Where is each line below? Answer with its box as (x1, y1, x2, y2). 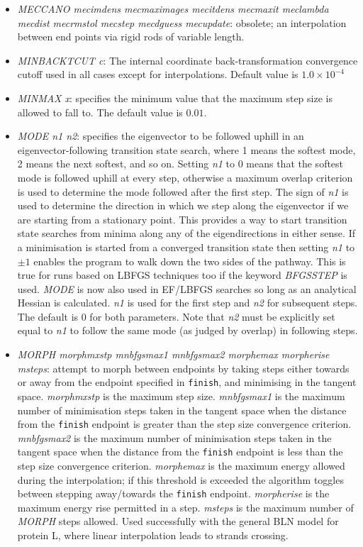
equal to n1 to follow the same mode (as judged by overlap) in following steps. (17, 323, 358, 338)
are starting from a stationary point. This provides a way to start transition (17, 211, 347, 226)
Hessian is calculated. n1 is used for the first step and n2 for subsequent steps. (17, 295, 358, 310)
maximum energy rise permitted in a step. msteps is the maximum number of (17, 499, 354, 514)
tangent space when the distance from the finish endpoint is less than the (17, 444, 343, 459)
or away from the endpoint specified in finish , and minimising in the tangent (17, 375, 357, 389)
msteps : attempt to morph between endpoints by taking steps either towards (17, 360, 350, 375)
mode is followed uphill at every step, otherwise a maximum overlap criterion (17, 170, 353, 184)
